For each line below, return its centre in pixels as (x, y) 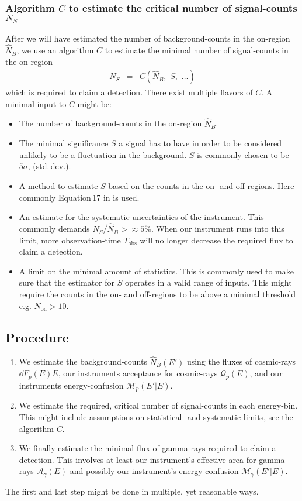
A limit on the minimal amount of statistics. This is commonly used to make (156, 271)
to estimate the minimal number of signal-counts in (197, 50)
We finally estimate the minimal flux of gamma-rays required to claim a (147, 448)
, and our (266, 373)
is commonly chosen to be (243, 154)
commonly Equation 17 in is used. (79, 197)
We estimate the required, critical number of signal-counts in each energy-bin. (158, 405)
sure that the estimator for (67, 282)
